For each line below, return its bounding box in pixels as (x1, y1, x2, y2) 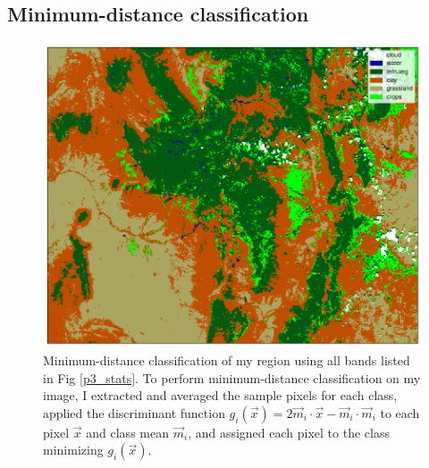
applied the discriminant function (43, 403, 225, 422)
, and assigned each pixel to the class (188, 422, 390, 441)
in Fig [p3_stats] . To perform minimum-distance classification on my (43, 368, 421, 387)
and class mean (86, 422, 169, 441)
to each (380, 403, 420, 422)
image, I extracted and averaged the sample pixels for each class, (43, 386, 398, 405)
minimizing (43, 440, 104, 459)
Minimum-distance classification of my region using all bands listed (43, 351, 410, 369)
